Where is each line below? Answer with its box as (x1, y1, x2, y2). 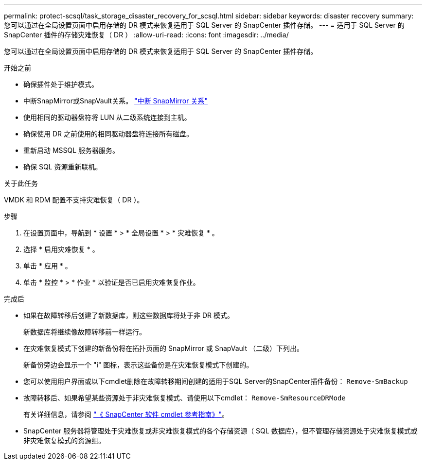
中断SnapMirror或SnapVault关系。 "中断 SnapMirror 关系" (23, 97, 208, 105)
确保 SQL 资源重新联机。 (23, 163, 102, 171)
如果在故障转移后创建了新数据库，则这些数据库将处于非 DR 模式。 (23, 311, 234, 319)
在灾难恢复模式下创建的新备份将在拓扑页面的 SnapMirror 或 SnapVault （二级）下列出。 (23, 344, 303, 352)
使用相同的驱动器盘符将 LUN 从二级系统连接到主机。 (23, 113, 191, 121)
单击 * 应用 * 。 (23, 262, 72, 270)
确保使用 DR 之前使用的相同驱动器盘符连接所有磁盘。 (23, 130, 193, 138)
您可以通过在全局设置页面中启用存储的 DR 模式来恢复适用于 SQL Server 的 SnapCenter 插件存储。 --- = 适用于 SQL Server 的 (4, 21, 405, 29)
